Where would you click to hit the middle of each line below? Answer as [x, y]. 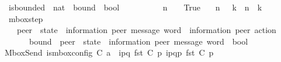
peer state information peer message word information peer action [146, 30]
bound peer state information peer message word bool [138, 41]
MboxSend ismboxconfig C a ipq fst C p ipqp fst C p [109, 52]
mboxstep [26, 18]
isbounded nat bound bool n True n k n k [135, 7]
